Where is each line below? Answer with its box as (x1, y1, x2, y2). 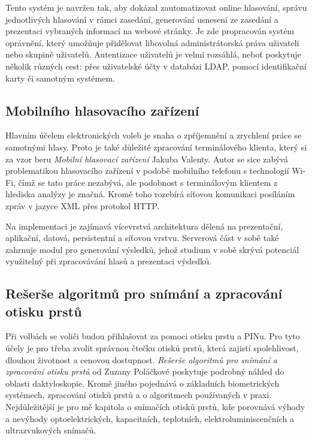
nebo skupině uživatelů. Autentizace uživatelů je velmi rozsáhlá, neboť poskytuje (5, 48, 301, 61)
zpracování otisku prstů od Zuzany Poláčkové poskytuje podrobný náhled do (5, 365, 284, 378)
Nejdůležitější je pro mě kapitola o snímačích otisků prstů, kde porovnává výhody (5, 400, 305, 413)
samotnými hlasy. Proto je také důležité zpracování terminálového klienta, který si (5, 140, 307, 153)
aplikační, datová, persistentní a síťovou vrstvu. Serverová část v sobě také (5, 231, 279, 244)
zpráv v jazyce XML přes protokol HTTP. (5, 199, 159, 212)
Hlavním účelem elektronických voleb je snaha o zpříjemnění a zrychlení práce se (5, 129, 302, 141)
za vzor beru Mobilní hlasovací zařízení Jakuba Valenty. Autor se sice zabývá (5, 152, 288, 165)
